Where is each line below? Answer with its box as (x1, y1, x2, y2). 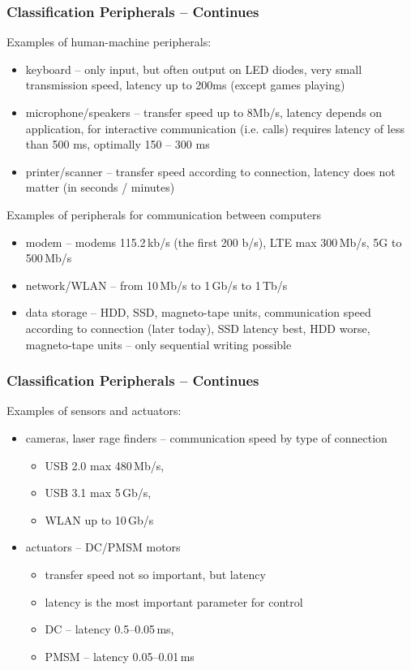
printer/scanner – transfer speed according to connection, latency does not (25, 162, 396, 179)
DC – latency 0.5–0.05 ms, (45, 620, 174, 638)
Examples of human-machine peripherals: (6, 33, 212, 50)
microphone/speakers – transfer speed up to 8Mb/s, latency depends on (25, 104, 383, 120)
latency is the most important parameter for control (45, 593, 303, 610)
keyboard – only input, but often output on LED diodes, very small (25, 60, 362, 77)
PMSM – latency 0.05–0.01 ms (45, 647, 195, 664)
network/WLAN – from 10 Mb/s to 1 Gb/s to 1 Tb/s (25, 276, 288, 293)
